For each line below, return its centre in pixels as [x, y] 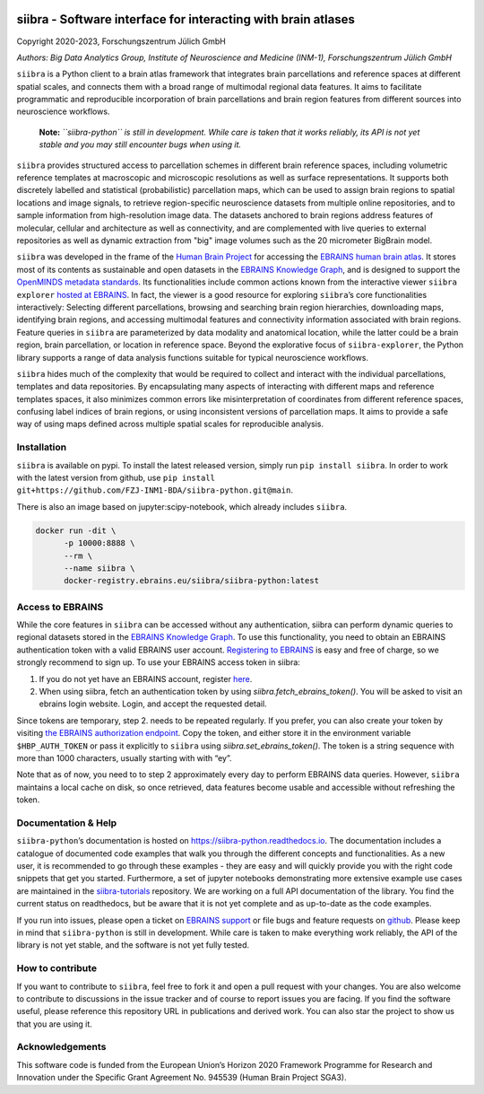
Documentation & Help [67, 823]
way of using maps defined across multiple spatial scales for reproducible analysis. [170, 424]
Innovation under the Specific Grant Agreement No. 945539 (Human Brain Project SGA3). [181, 1078]
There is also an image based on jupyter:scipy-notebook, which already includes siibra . [182, 506]
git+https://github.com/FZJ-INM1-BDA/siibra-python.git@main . [155, 490]
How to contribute [57, 968]
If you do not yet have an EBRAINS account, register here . [146, 678]
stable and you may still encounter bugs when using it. [140, 144]
